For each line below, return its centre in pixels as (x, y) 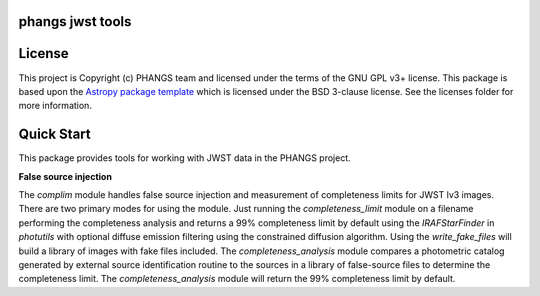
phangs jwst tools (75, 21)
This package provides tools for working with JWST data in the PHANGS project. (185, 158)
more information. (55, 106)
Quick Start (54, 134)
